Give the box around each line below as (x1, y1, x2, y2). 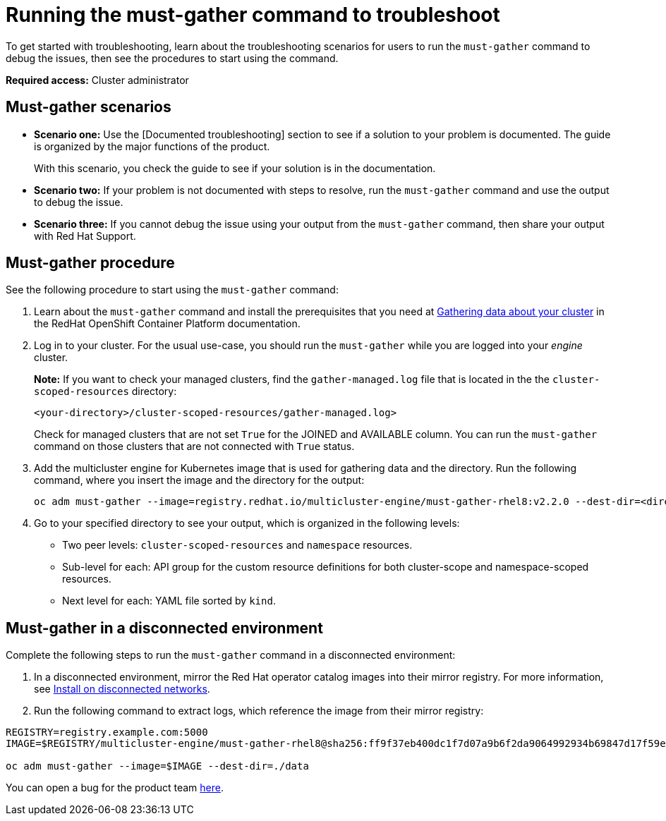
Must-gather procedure (6, 254, 175, 272)
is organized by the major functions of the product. (34, 140, 270, 152)
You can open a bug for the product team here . (6, 782, 224, 794)
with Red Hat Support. (34, 229, 136, 242)
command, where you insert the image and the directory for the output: (34, 474, 365, 487)
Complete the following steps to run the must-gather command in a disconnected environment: (6, 649, 456, 662)
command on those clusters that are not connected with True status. (34, 440, 355, 453)
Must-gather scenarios (6, 98, 171, 116)
